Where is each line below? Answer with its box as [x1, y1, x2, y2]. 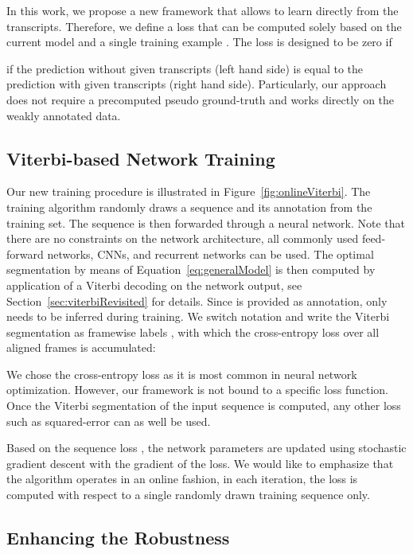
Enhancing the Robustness [6, 525, 230, 550]
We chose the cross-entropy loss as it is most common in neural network [6, 365, 357, 382]
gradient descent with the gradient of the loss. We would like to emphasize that [6, 455, 394, 471]
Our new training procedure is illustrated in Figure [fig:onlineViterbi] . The [6, 183, 371, 200]
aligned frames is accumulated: [6, 339, 156, 356]
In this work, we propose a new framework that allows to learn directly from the [6, 2, 399, 18]
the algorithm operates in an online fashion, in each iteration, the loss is [6, 470, 358, 487]
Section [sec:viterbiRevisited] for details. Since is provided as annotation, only [6, 292, 388, 309]
